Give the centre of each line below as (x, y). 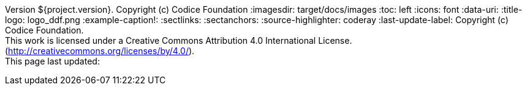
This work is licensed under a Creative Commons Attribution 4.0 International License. (179, 40)
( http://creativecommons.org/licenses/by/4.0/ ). (100, 51)
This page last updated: (52, 61)
